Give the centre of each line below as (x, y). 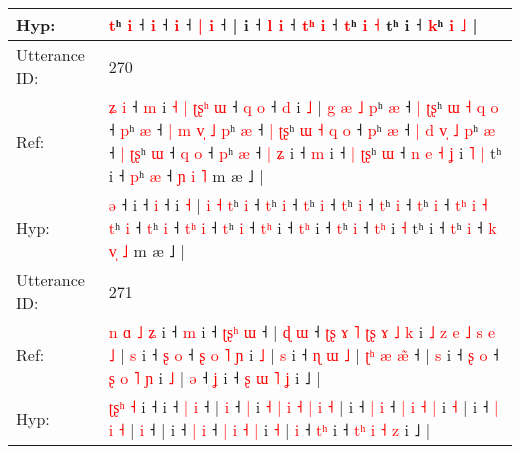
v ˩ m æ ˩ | (146, 250)
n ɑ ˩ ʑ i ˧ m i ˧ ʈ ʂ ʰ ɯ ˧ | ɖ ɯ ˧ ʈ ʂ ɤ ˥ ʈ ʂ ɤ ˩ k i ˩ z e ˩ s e (302, 331)
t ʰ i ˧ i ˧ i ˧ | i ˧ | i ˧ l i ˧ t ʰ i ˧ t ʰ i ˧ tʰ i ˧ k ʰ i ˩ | (293, 24)
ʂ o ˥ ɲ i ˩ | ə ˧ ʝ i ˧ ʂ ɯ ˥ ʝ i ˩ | (214, 377)
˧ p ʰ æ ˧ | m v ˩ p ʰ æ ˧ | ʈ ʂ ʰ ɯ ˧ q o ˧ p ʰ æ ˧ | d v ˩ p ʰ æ (302, 129)
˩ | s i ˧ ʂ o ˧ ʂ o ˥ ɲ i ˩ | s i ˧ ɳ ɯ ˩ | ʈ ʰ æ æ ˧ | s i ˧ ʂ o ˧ (303, 354)
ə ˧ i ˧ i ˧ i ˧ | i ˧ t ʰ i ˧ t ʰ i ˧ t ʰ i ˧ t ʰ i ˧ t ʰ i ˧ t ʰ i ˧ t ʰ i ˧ (298, 204)
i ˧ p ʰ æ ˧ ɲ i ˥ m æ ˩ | (186, 175)
